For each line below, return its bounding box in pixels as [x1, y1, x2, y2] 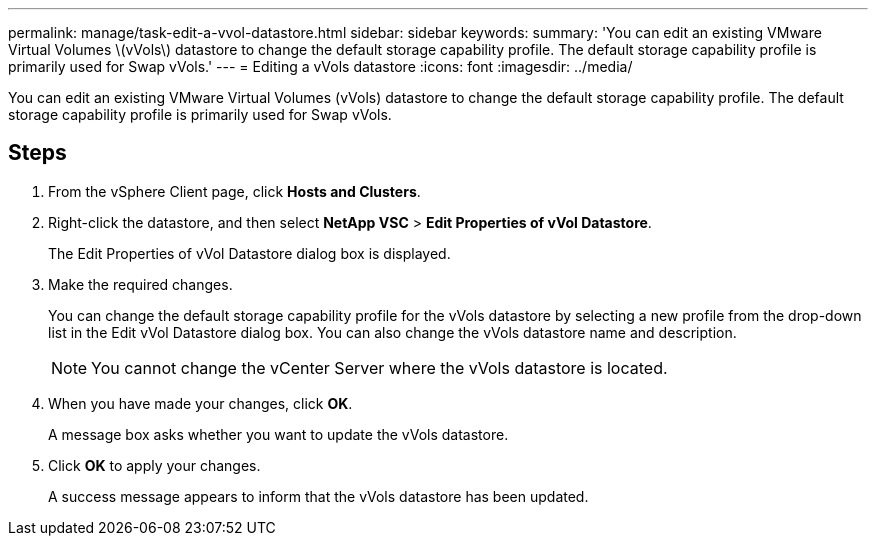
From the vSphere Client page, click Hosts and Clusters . [48, 182, 421, 200]
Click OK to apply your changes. [48, 456, 261, 474]
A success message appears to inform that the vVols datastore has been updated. [48, 487, 589, 505]
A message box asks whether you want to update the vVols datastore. [48, 425, 509, 443]
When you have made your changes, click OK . [48, 394, 353, 412]
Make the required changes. [48, 275, 233, 293]
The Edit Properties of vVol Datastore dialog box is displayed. [48, 244, 451, 262]
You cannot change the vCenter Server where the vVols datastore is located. [91, 357, 668, 378]
